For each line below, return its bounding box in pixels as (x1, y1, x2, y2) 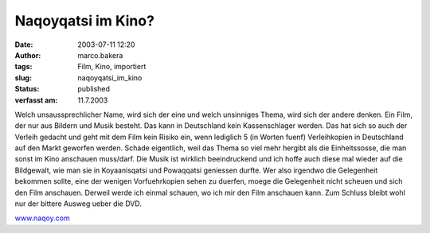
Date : (14, 40, 33, 49)
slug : (14, 72, 32, 83)
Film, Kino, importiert (77, 62, 147, 72)
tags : (14, 62, 33, 72)
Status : (14, 84, 40, 94)
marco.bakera (77, 50, 123, 60)
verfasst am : (14, 95, 58, 105)
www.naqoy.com (14, 213, 71, 223)
